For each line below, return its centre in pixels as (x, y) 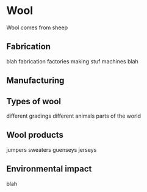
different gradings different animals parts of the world (74, 116)
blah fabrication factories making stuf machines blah (72, 61)
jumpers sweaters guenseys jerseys (52, 149)
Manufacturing (35, 81)
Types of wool (34, 101)
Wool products (35, 135)
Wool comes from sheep (37, 27)
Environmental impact (49, 169)
